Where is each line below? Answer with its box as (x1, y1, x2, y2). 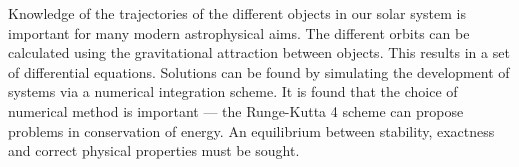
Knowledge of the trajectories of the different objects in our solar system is (8, 3, 466, 23)
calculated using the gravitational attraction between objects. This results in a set (8, 42, 510, 63)
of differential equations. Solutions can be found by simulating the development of (8, 61, 510, 82)
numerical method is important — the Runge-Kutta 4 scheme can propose (8, 100, 464, 121)
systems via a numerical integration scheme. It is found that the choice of (8, 81, 458, 102)
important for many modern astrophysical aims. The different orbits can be (8, 22, 470, 43)
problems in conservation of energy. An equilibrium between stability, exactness (8, 120, 495, 141)
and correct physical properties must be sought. (8, 140, 300, 161)
